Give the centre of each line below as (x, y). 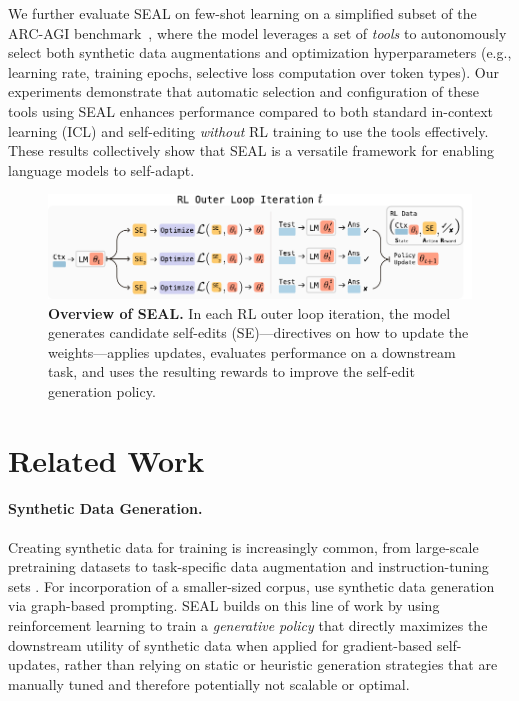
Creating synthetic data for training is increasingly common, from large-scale (243, 546)
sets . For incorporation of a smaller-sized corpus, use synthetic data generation (251, 585)
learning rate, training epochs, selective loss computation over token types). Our (253, 71)
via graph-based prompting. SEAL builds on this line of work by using (224, 605)
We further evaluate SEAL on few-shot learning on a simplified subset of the (242, 13)
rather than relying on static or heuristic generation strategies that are (281, 664)
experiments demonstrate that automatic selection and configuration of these (243, 91)
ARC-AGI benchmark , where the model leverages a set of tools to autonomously (257, 32)
